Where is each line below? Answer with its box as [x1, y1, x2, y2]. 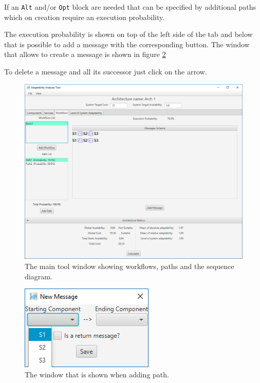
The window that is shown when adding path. [25, 369, 169, 379]
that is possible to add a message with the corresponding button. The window [4, 39, 250, 49]
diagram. [25, 271, 52, 281]
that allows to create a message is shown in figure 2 [4, 49, 166, 60]
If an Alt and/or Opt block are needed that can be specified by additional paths [4, 2, 256, 12]
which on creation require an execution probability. [4, 11, 165, 22]
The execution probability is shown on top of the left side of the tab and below [4, 29, 253, 40]
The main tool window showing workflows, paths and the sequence [25, 260, 234, 271]
